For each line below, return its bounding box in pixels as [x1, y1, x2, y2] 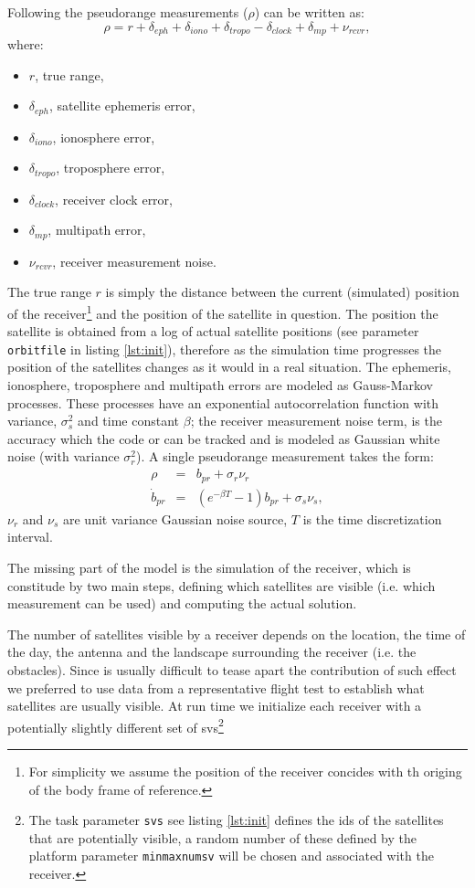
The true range [7, 282, 91, 301]
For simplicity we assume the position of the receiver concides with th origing [28, 761, 462, 780]
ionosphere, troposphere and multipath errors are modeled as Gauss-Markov [7, 375, 434, 395]
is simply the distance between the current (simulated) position [105, 282, 459, 301]
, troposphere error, [56, 158, 165, 177]
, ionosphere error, [52, 127, 155, 146]
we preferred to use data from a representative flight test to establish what [7, 678, 425, 697]
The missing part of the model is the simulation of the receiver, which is [7, 557, 411, 576]
